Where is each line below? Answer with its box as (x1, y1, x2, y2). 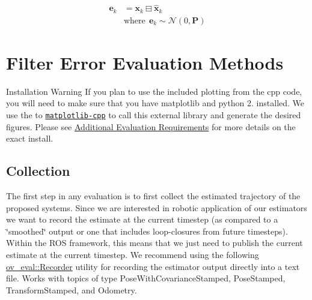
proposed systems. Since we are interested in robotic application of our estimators (6, 201, 307, 214)
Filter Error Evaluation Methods (6, 50, 284, 74)
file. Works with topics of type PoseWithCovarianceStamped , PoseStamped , (6, 272, 286, 284)
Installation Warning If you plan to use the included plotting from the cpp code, (6, 85, 302, 97)
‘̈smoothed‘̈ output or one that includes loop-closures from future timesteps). (6, 224, 288, 237)
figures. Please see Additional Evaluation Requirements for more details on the (6, 120, 296, 133)
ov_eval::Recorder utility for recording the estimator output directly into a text (6, 260, 300, 272)
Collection (6, 161, 70, 180)
